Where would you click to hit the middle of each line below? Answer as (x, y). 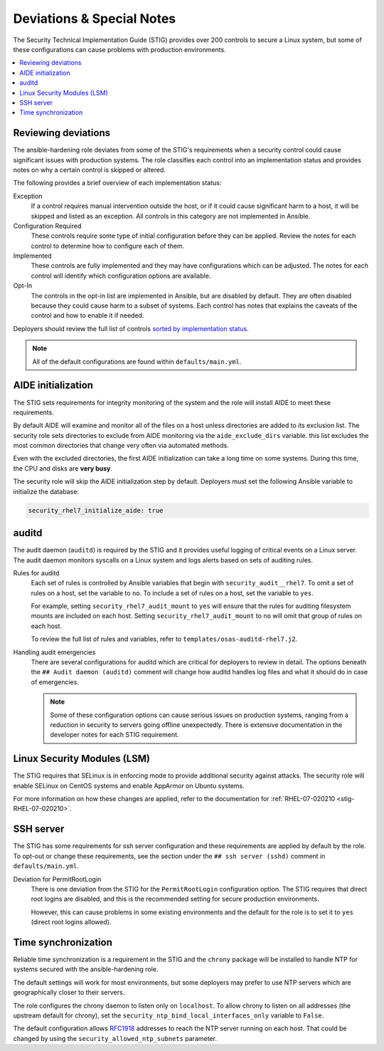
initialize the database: (46, 491)
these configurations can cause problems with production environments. (120, 49)
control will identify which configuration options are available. (121, 276)
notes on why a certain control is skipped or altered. (90, 169)
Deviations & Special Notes (95, 19)
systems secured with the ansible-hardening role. (86, 969)
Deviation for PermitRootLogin (57, 879)
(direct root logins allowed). (71, 922)
